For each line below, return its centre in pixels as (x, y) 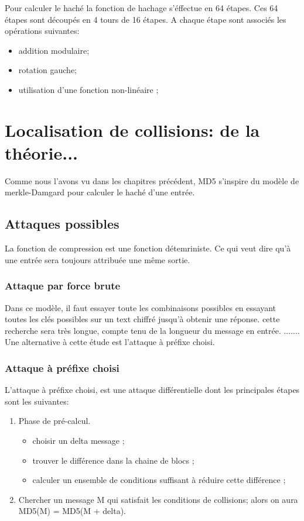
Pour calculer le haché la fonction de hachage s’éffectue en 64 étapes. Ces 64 (141, 8)
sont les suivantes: (37, 401)
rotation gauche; (48, 70)
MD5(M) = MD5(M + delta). (72, 511)
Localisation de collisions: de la (132, 130)
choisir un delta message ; (78, 441)
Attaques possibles (62, 224)
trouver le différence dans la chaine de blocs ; (113, 460)
